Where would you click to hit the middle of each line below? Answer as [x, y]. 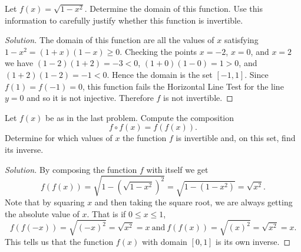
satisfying [241, 40]
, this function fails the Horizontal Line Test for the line [183, 86]
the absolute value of [42, 213]
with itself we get [177, 169]
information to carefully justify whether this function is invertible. [124, 20]
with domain [164, 241]
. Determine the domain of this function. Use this [173, 8]
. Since [257, 74]
